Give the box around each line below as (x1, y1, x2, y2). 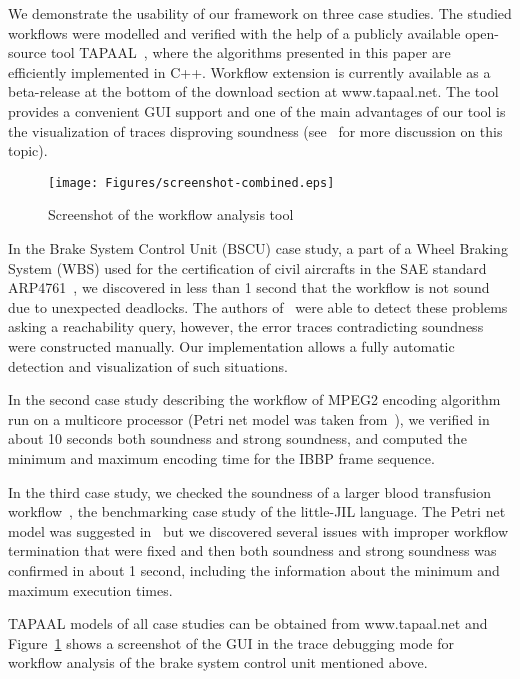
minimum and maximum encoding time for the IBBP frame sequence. (8, 447, 435, 468)
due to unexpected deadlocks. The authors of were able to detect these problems (8, 296, 508, 317)
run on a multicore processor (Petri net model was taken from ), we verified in (8, 408, 490, 429)
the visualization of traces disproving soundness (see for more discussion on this (8, 120, 503, 141)
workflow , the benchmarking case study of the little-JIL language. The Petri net (8, 501, 506, 522)
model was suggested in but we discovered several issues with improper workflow (8, 520, 509, 541)
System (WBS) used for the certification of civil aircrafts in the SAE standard (8, 257, 487, 278)
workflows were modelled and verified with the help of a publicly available (8, 22, 461, 43)
